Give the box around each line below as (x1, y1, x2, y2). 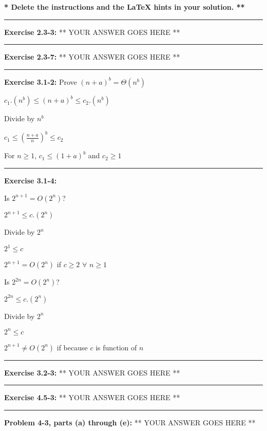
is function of (96, 342, 137, 352)
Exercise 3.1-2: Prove (4, 76, 77, 87)
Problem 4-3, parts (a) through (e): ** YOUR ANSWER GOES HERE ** (4, 417, 256, 427)
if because (56, 342, 88, 352)
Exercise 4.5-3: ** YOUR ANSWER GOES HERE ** (4, 392, 180, 403)
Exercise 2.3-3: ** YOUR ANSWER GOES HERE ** (4, 26, 180, 37)
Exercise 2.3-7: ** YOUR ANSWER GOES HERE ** (4, 51, 180, 62)
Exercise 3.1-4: (4, 175, 57, 185)
